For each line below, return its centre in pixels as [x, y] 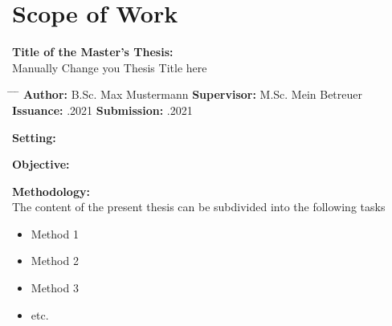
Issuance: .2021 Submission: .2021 [102, 110]
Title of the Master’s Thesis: [93, 52]
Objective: [41, 164]
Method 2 [55, 261]
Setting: [34, 137]
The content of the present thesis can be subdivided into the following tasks [199, 207]
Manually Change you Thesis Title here [110, 67]
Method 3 [55, 288]
